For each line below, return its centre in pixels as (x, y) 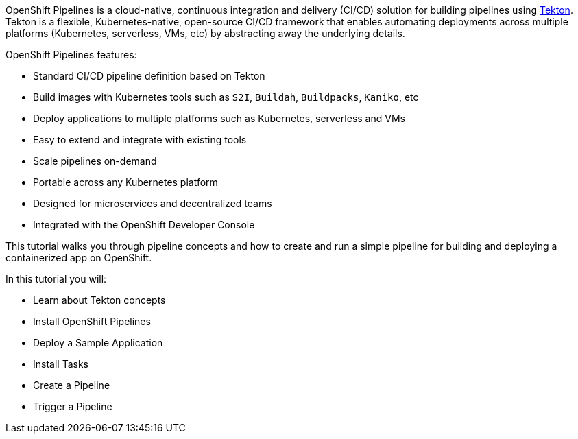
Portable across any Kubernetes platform (125, 182)
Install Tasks (61, 364)
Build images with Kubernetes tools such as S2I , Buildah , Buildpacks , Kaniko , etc (226, 97)
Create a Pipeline (72, 385)
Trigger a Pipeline (73, 406)
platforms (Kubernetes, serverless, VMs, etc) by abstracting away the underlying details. (205, 33)
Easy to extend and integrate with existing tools (140, 140)
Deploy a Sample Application (98, 343)
